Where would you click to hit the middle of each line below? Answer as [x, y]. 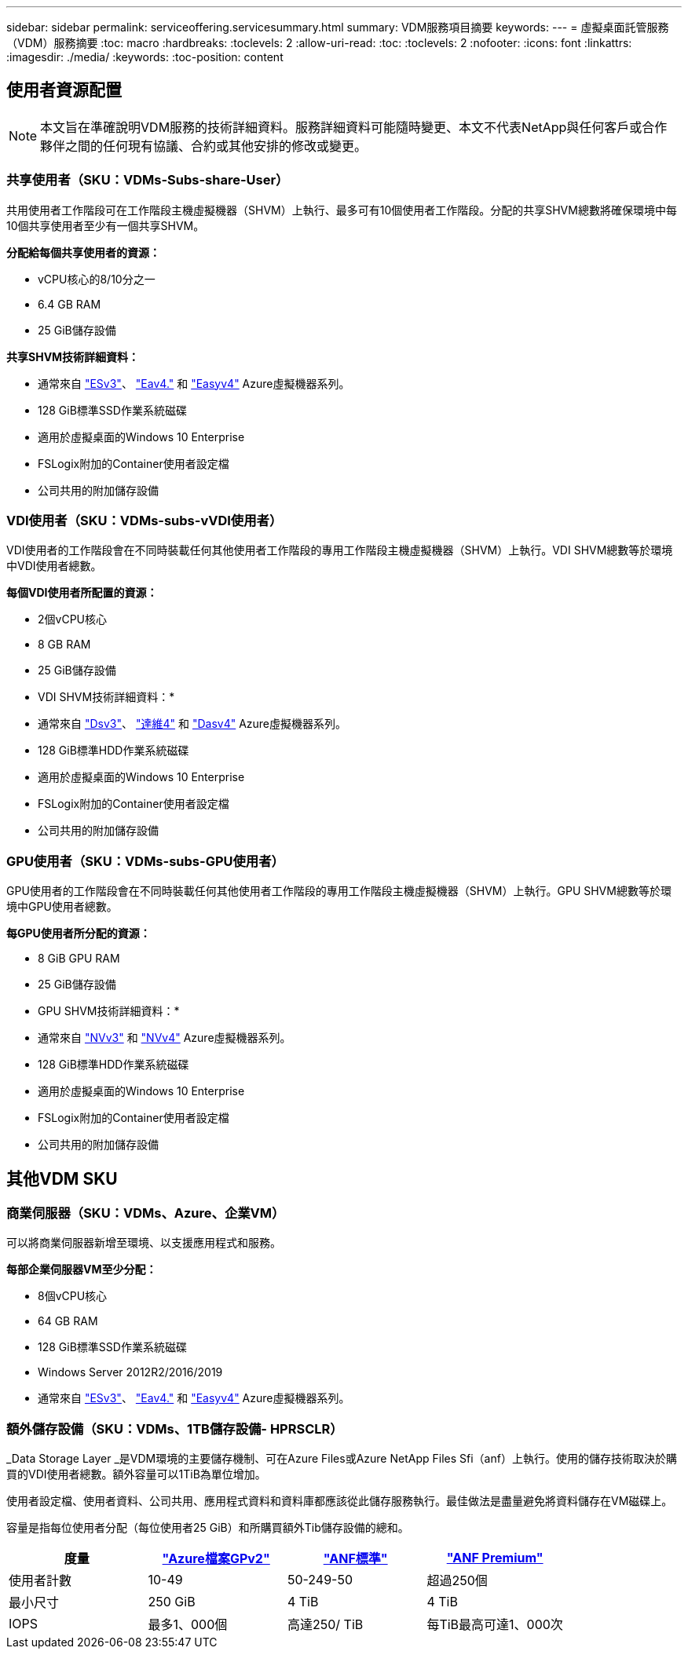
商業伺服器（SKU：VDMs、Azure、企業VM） [146, 1213]
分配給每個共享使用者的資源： [83, 252]
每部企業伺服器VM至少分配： [82, 1270]
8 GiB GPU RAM [79, 959]
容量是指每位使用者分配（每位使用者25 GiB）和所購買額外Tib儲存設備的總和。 [208, 1528]
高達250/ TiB [325, 1625]
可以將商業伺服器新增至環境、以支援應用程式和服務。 [144, 1243]
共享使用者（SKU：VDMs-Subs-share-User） [148, 180]
